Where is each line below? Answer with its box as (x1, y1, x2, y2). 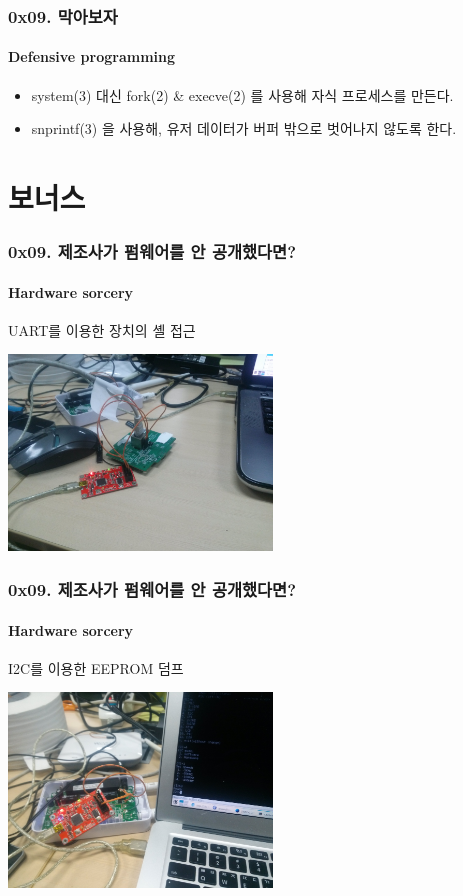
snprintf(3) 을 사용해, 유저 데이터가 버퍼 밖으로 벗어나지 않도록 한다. (31, 118, 457, 139)
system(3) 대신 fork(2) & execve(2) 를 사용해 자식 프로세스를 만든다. (31, 84, 454, 105)
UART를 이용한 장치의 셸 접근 (8, 319, 196, 340)
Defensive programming (8, 46, 176, 67)
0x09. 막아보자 (8, 3, 118, 28)
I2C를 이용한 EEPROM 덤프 (8, 657, 184, 678)
